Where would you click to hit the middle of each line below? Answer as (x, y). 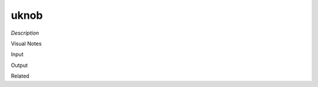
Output (19, 65)
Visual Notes (26, 43)
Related (20, 76)
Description (25, 33)
